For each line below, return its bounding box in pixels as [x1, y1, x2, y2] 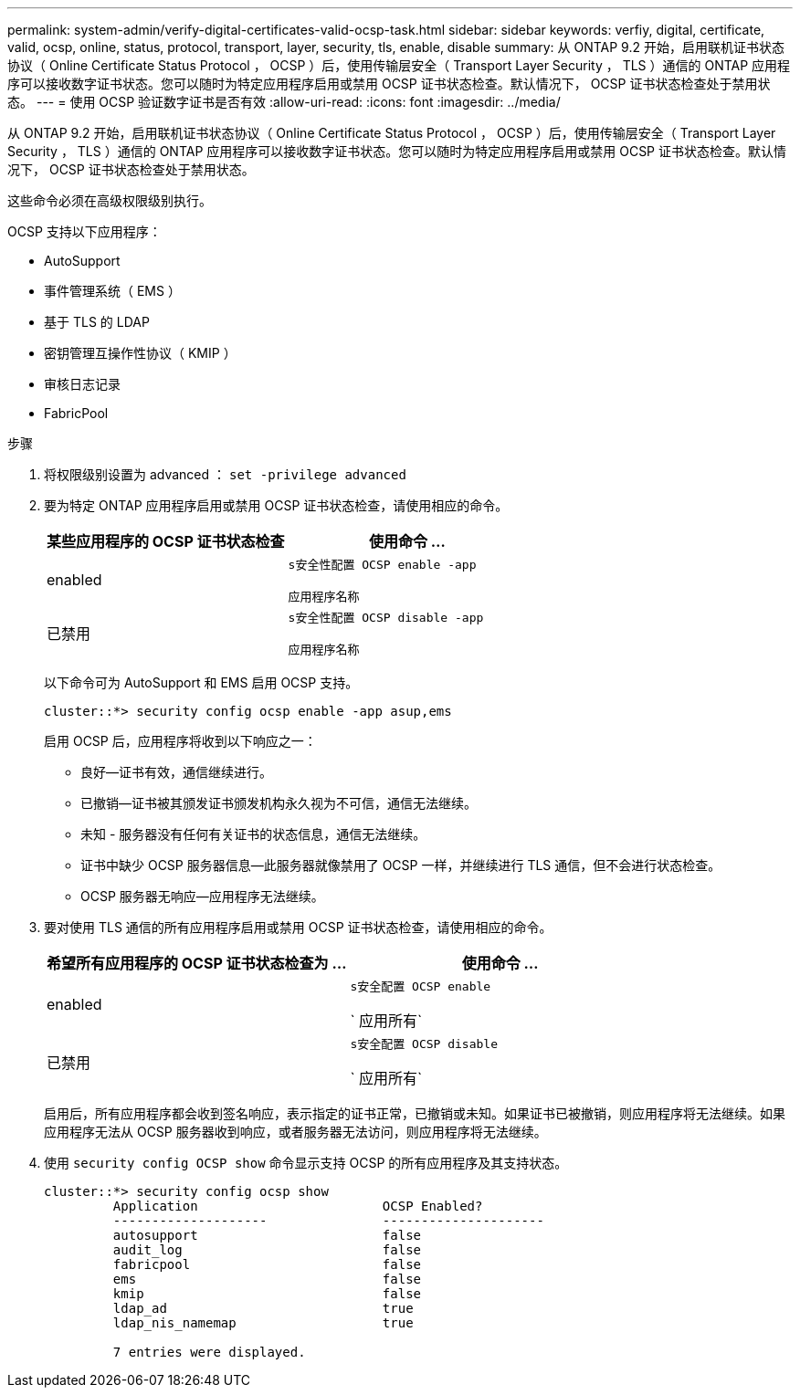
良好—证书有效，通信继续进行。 [80, 764, 272, 780]
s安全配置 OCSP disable [350, 1037, 498, 1051]
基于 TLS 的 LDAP [44, 314, 150, 330]
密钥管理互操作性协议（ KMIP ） [44, 345, 237, 361]
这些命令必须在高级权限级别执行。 [7, 193, 212, 208]
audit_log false [112, 1243, 422, 1257]
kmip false [112, 1286, 422, 1301]
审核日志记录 [44, 376, 121, 392]
